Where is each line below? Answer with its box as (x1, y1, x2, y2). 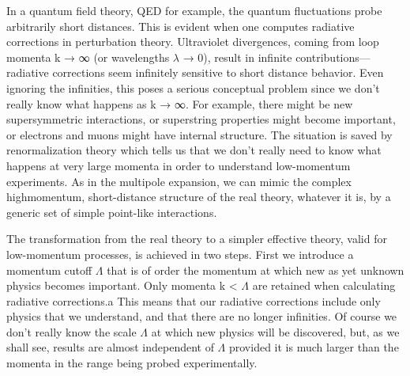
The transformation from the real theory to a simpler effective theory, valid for (6, 230, 387, 247)
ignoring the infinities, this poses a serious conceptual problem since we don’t (6, 79, 380, 96)
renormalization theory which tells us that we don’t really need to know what (6, 142, 382, 158)
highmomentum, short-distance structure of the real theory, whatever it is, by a (6, 188, 391, 205)
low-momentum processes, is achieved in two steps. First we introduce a (6, 245, 354, 262)
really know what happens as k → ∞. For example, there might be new (6, 95, 353, 112)
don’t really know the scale (6, 323, 137, 340)
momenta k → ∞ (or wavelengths (6, 48, 170, 65)
